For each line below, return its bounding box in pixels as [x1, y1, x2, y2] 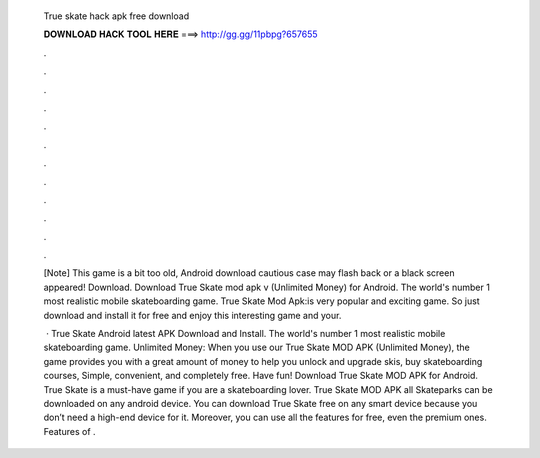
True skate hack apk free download [43, 10, 190, 22]
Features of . [43, 425, 96, 437]
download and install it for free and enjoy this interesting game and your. [43, 309, 342, 321]
